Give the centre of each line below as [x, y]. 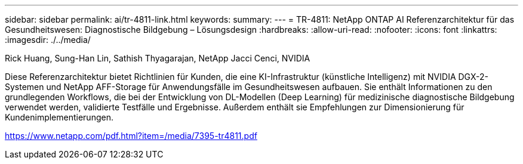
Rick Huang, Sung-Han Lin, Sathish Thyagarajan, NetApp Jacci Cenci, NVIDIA [158, 58]
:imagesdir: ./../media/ [48, 40]
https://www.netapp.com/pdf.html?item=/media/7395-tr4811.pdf [131, 136]
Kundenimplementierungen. [59, 117]
